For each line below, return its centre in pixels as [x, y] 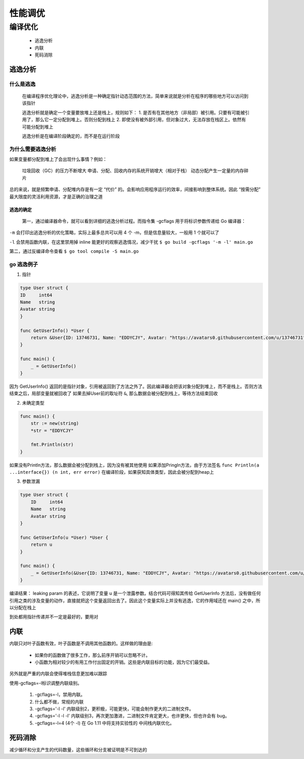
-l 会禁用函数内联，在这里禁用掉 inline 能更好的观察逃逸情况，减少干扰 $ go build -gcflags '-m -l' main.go [131, 242]
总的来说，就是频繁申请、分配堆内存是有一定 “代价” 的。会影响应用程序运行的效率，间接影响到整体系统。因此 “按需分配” [135, 189]
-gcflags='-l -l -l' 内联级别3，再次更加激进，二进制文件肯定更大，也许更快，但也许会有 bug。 [132, 716]
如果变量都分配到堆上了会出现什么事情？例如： [58, 159]
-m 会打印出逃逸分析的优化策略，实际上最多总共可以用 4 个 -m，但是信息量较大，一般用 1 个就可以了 [114, 233]
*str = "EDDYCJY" [52, 431]
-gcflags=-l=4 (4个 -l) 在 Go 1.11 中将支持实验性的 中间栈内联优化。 [105, 723]
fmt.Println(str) [52, 445]
